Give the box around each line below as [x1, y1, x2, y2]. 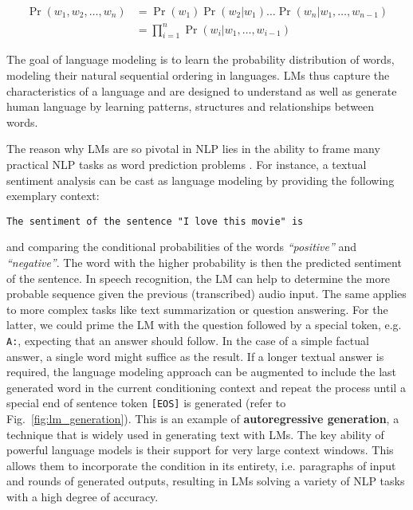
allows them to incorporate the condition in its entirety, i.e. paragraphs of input [6, 457, 396, 473]
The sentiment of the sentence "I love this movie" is [6, 215, 304, 227]
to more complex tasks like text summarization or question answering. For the [6, 300, 388, 317]
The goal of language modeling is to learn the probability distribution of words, [6, 51, 395, 68]
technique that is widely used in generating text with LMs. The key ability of [6, 426, 384, 442]
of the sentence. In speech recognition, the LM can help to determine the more [6, 269, 391, 286]
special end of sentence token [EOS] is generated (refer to [6, 394, 286, 411]
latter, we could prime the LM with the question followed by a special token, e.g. [6, 316, 402, 333]
